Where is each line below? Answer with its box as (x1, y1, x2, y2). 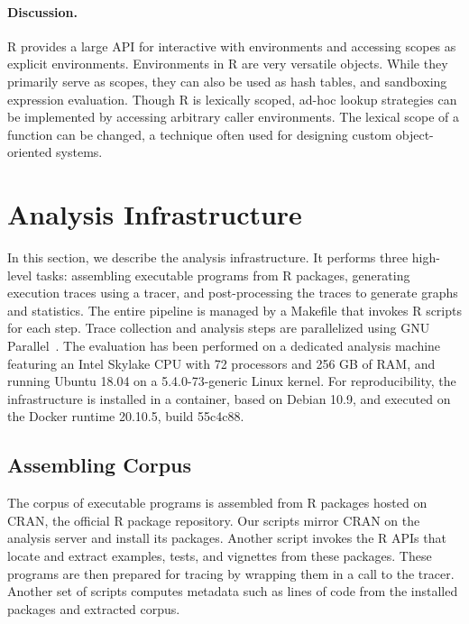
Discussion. (7, 2, 78, 21)
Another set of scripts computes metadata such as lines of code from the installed (7, 582, 458, 601)
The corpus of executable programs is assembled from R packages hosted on (7, 493, 428, 512)
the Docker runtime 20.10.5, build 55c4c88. (7, 407, 244, 426)
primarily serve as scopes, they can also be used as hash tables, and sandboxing (7, 71, 447, 90)
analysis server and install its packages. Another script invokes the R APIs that (7, 528, 446, 547)
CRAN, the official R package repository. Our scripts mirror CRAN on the (7, 510, 420, 529)
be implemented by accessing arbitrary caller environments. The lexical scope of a (7, 107, 459, 126)
